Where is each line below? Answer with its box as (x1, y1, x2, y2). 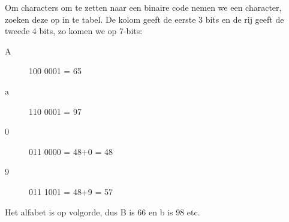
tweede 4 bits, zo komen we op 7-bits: (5, 25, 143, 37)
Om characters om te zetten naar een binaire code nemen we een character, (5, 1, 282, 13)
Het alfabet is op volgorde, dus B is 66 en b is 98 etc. (5, 205, 200, 218)
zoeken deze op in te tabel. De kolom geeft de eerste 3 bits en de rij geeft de (5, 13, 284, 25)
